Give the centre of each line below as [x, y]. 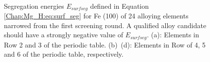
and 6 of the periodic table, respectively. [64, 54]
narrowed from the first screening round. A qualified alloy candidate [105, 25]
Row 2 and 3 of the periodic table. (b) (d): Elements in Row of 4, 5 [105, 44]
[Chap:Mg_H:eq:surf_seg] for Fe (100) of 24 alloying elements [96, 16]
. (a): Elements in [173, 35]
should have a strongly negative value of [64, 35]
